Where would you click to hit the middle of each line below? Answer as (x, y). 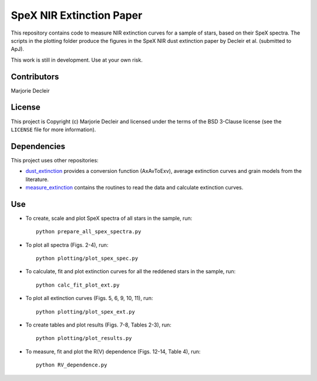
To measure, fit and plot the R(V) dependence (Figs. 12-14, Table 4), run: (113, 351)
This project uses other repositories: (55, 160)
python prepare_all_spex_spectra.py (89, 232)
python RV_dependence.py (72, 365)
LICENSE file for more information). (53, 130)
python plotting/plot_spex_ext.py (85, 312)
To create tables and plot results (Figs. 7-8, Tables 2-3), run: (98, 325)
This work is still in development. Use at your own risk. (77, 60)
